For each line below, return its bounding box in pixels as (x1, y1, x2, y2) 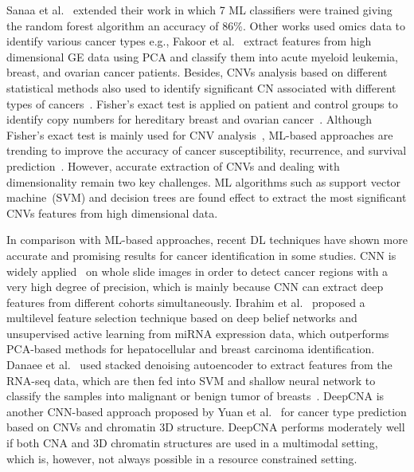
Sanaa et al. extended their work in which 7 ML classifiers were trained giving (6, 2, 393, 18)
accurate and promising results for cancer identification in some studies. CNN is (6, 246, 396, 263)
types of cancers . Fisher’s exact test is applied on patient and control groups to (6, 95, 398, 112)
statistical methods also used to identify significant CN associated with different (6, 79, 396, 96)
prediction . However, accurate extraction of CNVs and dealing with (6, 157, 340, 174)
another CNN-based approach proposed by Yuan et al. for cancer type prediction (6, 403, 407, 419)
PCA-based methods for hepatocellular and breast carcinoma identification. (6, 340, 375, 357)
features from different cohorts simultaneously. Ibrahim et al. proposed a (6, 293, 365, 310)
